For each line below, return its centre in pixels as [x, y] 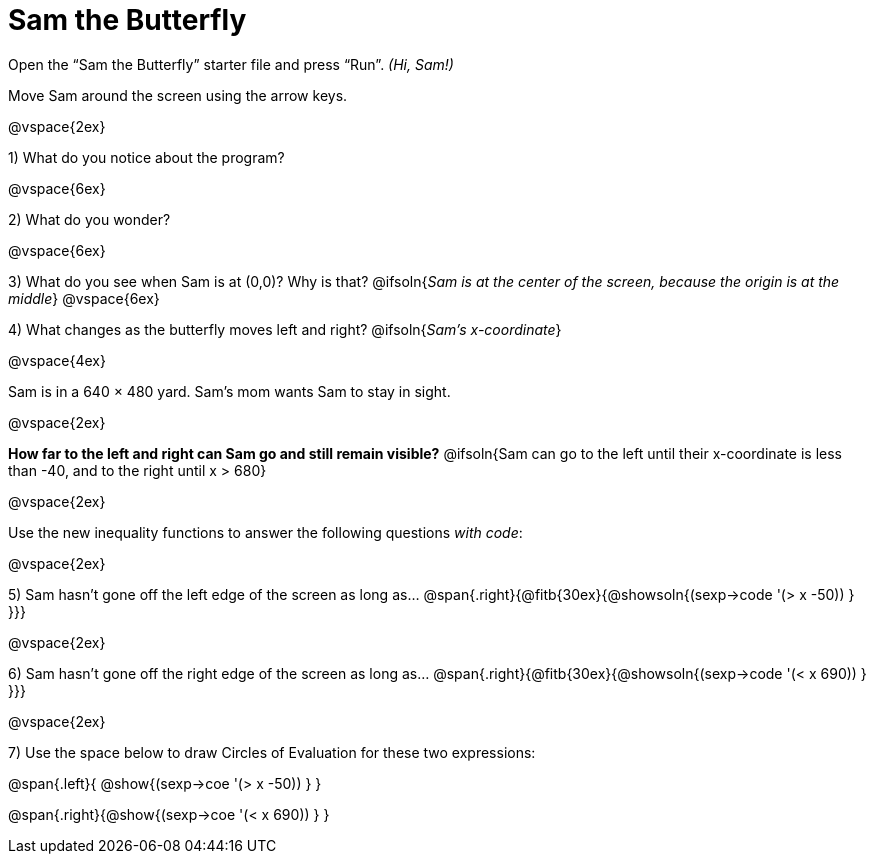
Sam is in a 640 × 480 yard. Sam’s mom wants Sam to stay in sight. [229, 391]
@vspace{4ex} [57, 360]
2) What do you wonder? [89, 219]
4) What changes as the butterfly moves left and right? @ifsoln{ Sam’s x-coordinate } [285, 329]
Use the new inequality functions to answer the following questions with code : [265, 532]
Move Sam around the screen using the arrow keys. [178, 95]
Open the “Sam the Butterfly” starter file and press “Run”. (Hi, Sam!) [231, 64]
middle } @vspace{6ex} [84, 298]
